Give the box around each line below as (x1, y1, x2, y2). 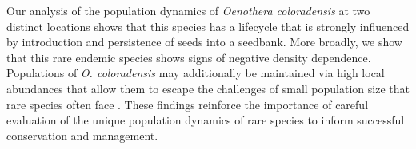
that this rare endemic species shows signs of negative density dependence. (6, 49, 371, 65)
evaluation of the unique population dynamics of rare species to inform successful (6, 112, 405, 128)
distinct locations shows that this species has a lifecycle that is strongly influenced (6, 18, 410, 34)
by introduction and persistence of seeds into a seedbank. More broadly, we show (6, 33, 402, 50)
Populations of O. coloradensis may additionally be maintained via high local (6, 65, 385, 81)
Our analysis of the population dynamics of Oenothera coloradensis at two (6, 2, 370, 18)
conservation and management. (6, 127, 158, 143)
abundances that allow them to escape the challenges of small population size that (6, 80, 410, 96)
